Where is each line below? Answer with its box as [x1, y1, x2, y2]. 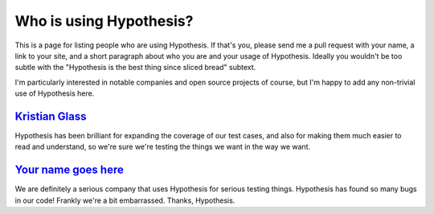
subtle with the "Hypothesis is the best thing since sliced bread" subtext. [14, 63, 256, 72]
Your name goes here [14, 163, 124, 177]
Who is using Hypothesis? [14, 12, 194, 30]
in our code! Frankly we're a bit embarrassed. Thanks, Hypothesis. [14, 195, 235, 205]
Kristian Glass [14, 109, 87, 123]
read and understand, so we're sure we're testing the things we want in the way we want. [14, 142, 311, 152]
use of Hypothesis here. [14, 88, 95, 98]
